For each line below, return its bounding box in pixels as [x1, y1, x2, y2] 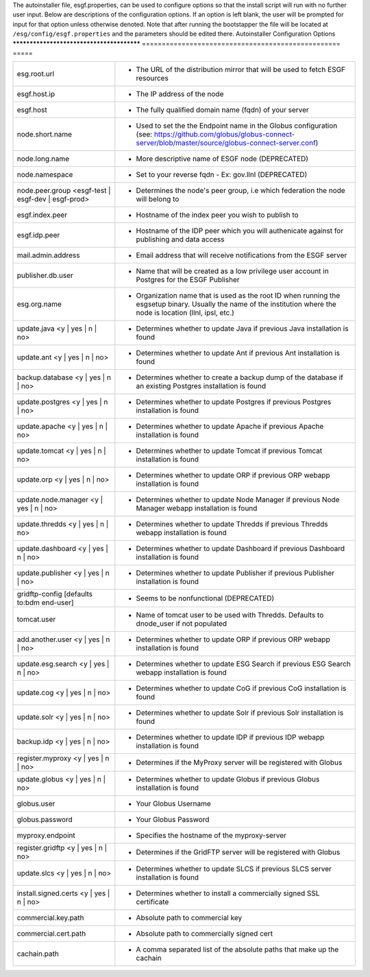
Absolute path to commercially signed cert [136, 929, 273, 939]
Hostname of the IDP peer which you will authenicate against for [136, 226, 344, 236]
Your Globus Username [136, 799, 212, 809]
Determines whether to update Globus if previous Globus [136, 775, 320, 784]
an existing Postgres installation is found [136, 381, 267, 391]
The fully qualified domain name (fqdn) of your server [136, 105, 310, 115]
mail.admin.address [16, 250, 80, 260]
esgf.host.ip [16, 89, 55, 99]
